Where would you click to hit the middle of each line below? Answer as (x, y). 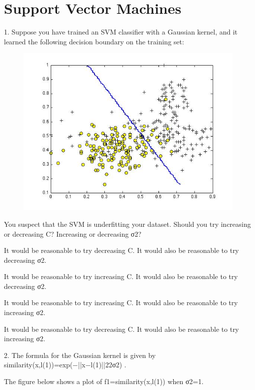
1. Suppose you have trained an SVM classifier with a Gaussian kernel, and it (121, 32)
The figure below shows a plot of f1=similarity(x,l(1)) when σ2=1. (104, 381)
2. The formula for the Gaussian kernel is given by (80, 355)
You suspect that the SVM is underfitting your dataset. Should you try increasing (127, 224)
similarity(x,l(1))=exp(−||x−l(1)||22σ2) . (65, 365)
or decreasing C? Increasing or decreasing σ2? (73, 233)
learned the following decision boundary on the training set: (94, 41)
